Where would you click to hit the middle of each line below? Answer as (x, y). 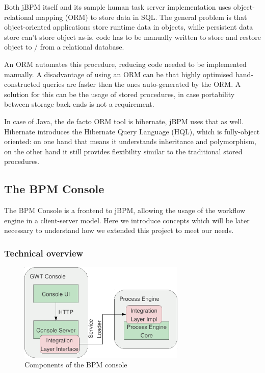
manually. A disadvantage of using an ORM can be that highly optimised (119, 74)
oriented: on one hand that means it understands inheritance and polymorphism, (130, 141)
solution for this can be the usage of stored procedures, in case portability (120, 94)
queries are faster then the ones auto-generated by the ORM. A (142, 84)
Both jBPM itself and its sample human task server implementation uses (118, 7)
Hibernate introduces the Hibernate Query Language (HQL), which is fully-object (132, 131)
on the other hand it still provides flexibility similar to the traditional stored (123, 151)
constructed (22, 84)
